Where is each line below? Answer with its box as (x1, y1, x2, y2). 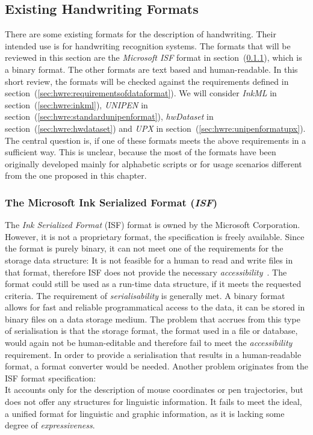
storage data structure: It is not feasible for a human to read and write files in (5, 253, 293, 266)
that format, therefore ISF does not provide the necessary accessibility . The (5, 265, 287, 278)
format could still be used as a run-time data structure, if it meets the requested (5, 277, 302, 290)
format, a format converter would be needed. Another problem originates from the (5, 360, 309, 372)
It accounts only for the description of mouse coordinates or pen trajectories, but (5, 383, 303, 396)
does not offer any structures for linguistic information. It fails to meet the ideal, (5, 395, 302, 408)
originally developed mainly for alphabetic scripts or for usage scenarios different (5, 157, 302, 170)
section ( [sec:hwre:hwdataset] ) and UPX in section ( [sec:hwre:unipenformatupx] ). (5, 122, 306, 134)
